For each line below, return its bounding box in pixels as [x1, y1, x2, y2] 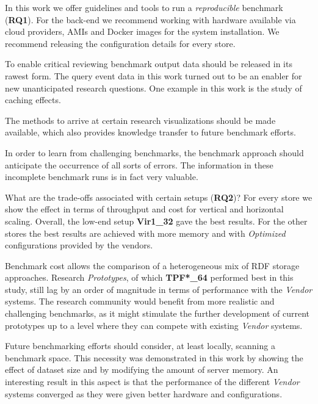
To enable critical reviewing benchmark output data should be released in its [5, 57, 292, 70]
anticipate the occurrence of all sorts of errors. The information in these [5, 158, 273, 171]
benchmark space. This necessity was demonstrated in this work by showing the [5, 351, 303, 364]
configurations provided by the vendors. [5, 239, 153, 251]
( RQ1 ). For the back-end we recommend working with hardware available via [5, 13, 296, 26]
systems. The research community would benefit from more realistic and [5, 295, 275, 308]
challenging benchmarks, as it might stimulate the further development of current [5, 307, 309, 320]
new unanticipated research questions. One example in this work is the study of [5, 81, 302, 94]
